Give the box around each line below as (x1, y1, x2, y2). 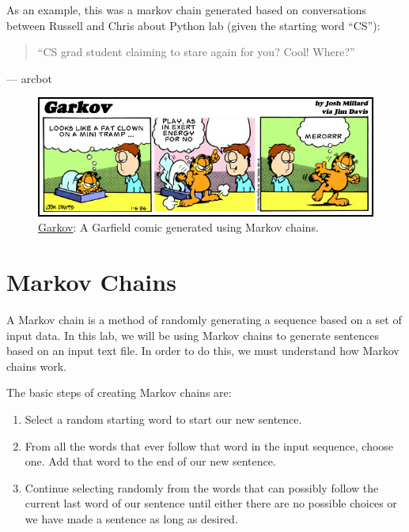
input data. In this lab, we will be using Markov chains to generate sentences (6, 326, 380, 343)
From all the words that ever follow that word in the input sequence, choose (25, 437, 394, 454)
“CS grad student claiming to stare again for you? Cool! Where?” (37, 43, 355, 60)
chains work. (6, 357, 66, 374)
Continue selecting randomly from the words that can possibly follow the (25, 479, 379, 496)
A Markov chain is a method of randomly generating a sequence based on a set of (6, 311, 402, 328)
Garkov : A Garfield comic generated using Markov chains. (38, 219, 319, 236)
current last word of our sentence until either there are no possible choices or (25, 495, 397, 511)
